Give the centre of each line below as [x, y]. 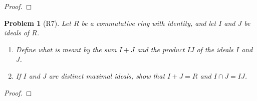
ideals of [17, 33]
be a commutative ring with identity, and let [149, 23]
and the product [161, 49]
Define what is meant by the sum [66, 49]
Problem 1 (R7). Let [38, 23]
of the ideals [215, 49]
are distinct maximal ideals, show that [107, 75]
